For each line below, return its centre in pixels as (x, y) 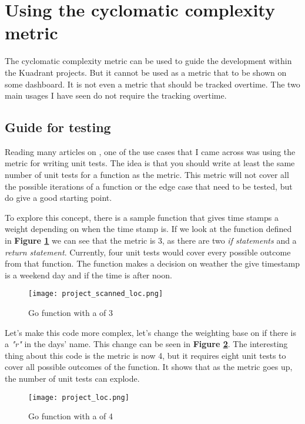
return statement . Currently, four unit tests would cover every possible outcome (148, 252)
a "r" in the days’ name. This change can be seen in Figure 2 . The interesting (146, 344)
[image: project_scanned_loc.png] (96, 294)
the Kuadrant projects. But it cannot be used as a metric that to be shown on (146, 72)
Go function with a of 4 (71, 416)
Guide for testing (58, 127)
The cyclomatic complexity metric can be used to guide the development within (148, 61)
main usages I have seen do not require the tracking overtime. (116, 95)
